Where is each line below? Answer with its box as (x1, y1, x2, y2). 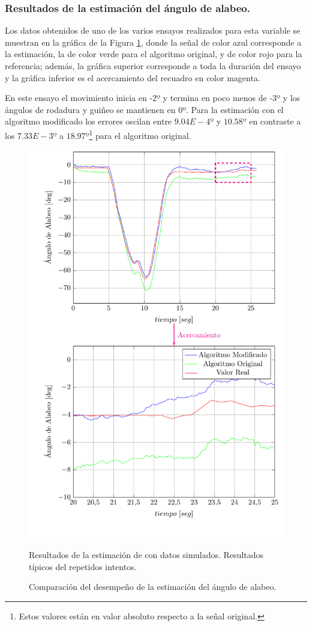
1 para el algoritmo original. (89, 127, 191, 141)
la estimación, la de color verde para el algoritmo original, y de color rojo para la (5, 48, 302, 60)
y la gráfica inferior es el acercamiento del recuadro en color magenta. (5, 71, 260, 84)
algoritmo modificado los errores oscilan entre (5, 115, 172, 127)
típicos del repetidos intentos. (29, 560, 137, 572)
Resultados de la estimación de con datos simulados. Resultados (29, 548, 264, 560)
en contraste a (249, 115, 301, 127)
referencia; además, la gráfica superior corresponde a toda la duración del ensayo (5, 60, 301, 72)
